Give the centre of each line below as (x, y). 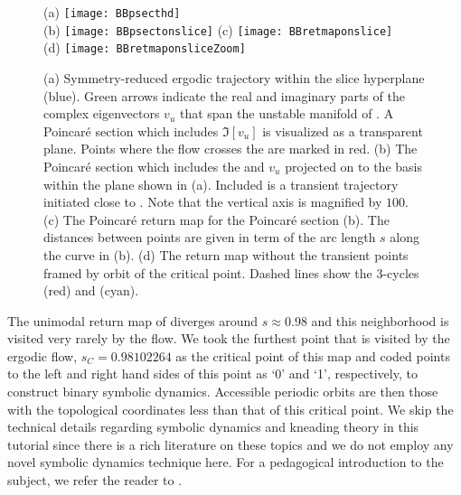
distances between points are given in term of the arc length (210, 237)
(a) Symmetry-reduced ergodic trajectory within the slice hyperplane (234, 77)
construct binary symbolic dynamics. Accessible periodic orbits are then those (223, 392)
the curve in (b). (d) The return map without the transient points (226, 254)
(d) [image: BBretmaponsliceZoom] (145, 47)
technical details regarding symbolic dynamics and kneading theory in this (213, 427)
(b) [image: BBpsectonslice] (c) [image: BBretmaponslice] (218, 29)
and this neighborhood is (380, 320)
